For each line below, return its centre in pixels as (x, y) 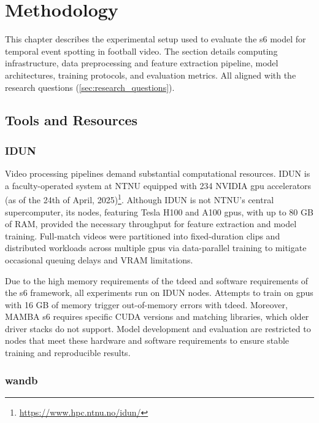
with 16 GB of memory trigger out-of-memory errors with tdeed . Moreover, (146, 304)
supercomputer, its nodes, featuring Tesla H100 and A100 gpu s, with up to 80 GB (159, 211)
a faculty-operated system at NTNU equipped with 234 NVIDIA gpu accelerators (158, 185)
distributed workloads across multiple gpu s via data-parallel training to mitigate (156, 248)
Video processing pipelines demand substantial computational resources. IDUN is (158, 173)
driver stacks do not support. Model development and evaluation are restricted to (158, 328)
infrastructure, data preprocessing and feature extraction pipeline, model (142, 63)
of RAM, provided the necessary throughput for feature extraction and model (151, 224)
